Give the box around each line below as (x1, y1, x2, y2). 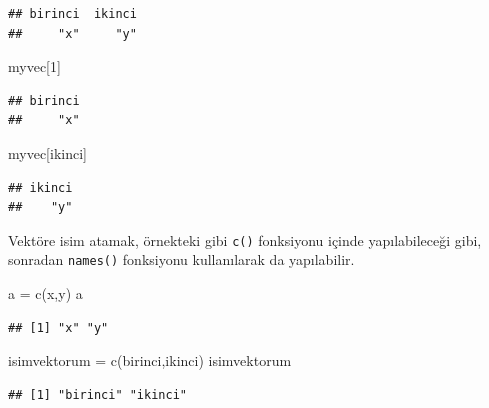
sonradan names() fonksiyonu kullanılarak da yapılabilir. (8, 249, 355, 270)
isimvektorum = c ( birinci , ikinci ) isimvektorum (8, 350, 292, 371)
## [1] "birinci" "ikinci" (8, 387, 187, 402)
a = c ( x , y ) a (8, 283, 83, 304)
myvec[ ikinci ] (8, 142, 87, 163)
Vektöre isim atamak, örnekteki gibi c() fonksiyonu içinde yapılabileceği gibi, (8, 229, 482, 250)
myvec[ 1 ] (8, 56, 61, 77)
